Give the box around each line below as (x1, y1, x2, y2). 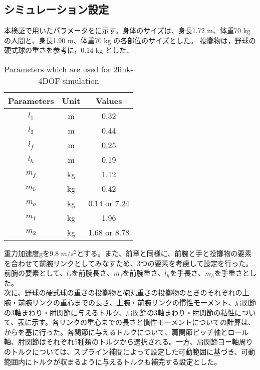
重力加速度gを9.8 (4, 248, 59, 258)
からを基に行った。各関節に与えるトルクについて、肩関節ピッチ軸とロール (4, 326, 249, 337)
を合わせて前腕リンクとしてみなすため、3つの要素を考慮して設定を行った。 (4, 258, 253, 268)
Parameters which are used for (4, 63, 111, 75)
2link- (113, 63, 133, 75)
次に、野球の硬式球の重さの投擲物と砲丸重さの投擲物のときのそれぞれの (4, 287, 242, 298)
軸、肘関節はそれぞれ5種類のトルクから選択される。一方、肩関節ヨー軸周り (4, 336, 253, 347)
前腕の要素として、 (4, 268, 67, 278)
